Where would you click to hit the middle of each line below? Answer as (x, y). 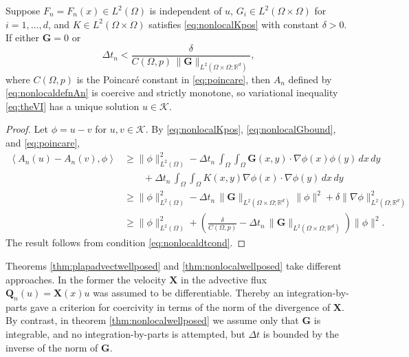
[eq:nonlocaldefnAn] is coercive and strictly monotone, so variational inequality (172, 93)
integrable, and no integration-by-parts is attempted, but (125, 334)
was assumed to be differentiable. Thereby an (188, 293)
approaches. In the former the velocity (86, 279)
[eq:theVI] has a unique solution (73, 106)
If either (23, 37)
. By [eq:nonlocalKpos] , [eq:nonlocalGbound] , (241, 129)
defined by (310, 79)
